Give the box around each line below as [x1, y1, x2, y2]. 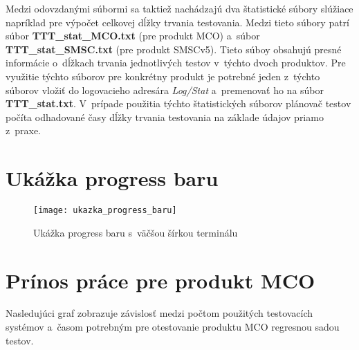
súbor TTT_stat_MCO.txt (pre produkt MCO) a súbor [6, 28, 260, 43]
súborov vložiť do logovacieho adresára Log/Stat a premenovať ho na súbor [6, 82, 324, 97]
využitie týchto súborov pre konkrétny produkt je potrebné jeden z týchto [6, 68, 320, 83]
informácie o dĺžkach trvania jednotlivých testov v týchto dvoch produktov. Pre [6, 55, 346, 70]
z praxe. [6, 123, 41, 138]
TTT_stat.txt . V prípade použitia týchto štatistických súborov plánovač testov [6, 96, 351, 111]
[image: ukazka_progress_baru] [33, 205, 177, 216]
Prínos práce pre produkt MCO [6, 266, 315, 294]
